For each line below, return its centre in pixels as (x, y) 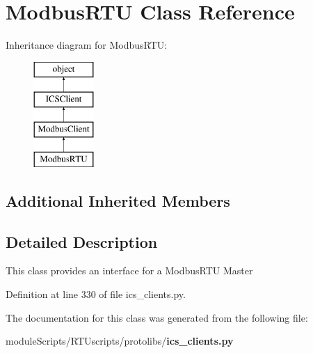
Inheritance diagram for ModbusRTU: (87, 45)
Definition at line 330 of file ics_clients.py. (96, 294)
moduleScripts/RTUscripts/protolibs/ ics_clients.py (120, 341)
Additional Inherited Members (118, 200)
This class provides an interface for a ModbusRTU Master (129, 270)
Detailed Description (82, 241)
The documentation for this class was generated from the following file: (157, 317)
